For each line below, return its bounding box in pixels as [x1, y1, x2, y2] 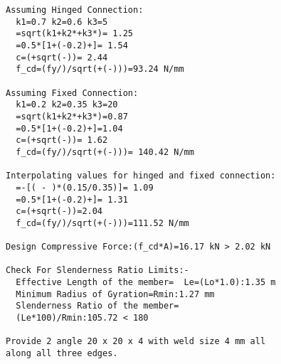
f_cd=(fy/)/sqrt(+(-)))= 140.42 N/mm [16, 146, 194, 157]
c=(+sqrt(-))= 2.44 [16, 52, 108, 63]
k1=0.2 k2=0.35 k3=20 [16, 100, 118, 110]
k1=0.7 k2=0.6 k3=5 [16, 16, 108, 27]
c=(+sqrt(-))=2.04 [16, 206, 103, 217]
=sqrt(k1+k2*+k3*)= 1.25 [16, 28, 133, 39]
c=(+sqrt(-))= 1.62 [16, 135, 108, 146]
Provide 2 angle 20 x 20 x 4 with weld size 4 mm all [6, 336, 266, 347]
